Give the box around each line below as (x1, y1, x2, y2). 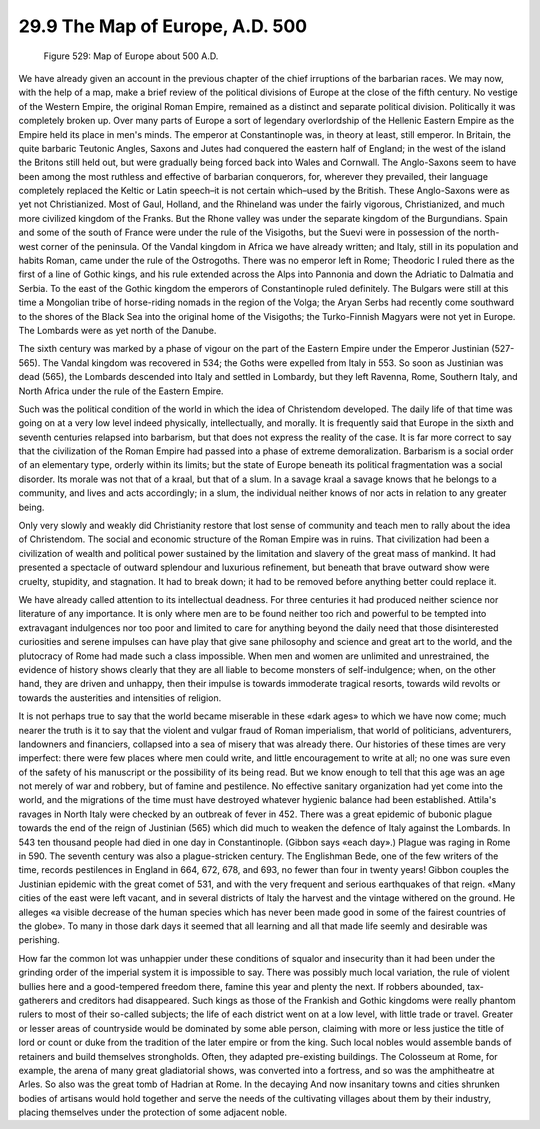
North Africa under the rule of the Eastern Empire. (18, 385, 224, 397)
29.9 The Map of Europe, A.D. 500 (18, 15, 308, 37)
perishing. (18, 934, 60, 946)
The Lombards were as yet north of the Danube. (18, 324, 217, 336)
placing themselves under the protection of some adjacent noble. (18, 1106, 288, 1119)
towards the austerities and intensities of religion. (18, 691, 222, 704)
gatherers (18, 994, 59, 1006)
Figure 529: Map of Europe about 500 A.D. (43, 50, 219, 62)
